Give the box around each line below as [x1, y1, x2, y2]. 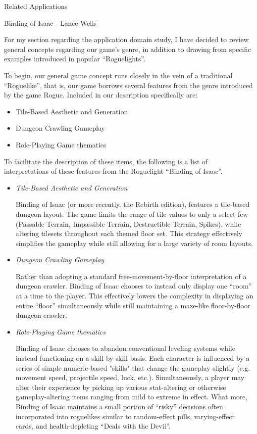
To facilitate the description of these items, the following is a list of [4, 156, 208, 166]
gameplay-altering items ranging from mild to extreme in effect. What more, [15, 391, 248, 402]
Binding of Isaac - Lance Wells [4, 17, 97, 28]
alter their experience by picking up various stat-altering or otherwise [15, 382, 226, 392]
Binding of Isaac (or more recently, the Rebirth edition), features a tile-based [15, 199, 250, 209]
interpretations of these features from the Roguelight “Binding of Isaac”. [4, 166, 223, 176]
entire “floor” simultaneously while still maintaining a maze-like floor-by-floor [15, 300, 251, 310]
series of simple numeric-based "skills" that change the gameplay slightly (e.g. [15, 362, 250, 373]
